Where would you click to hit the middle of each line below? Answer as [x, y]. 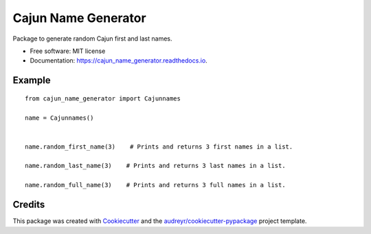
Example [32, 80]
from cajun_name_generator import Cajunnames [103, 98]
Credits [29, 205]
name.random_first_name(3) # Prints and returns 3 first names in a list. [159, 147]
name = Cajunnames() [59, 118]
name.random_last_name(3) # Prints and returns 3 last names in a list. [155, 166]
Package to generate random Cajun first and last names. [92, 39]
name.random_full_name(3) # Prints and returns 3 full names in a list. [155, 185]
